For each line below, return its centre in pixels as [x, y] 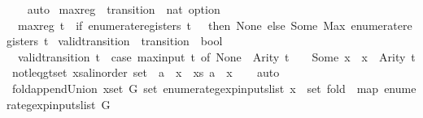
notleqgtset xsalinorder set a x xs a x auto [146, 72]
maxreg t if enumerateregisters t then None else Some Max [181, 25]
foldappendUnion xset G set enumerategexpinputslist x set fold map [195, 88]
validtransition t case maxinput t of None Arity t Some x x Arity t [216, 56]
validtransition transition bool [140, 41]
